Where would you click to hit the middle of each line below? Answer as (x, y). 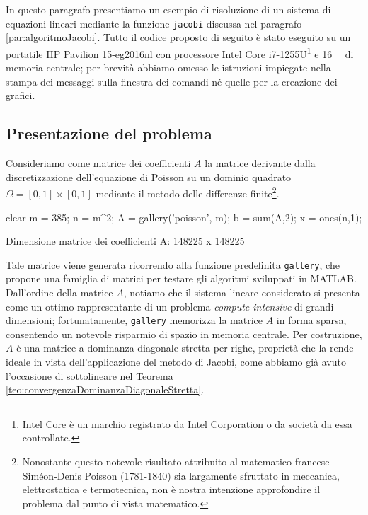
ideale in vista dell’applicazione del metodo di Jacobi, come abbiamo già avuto (176, 361)
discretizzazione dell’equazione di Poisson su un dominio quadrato (149, 177)
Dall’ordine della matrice (59, 292)
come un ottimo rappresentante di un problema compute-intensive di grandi (170, 306)
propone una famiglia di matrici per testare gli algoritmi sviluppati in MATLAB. (181, 278)
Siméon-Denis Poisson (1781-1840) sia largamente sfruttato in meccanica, (181, 475)
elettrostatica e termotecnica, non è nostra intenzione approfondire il (171, 489)
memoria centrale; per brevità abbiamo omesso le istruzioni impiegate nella (168, 68)
